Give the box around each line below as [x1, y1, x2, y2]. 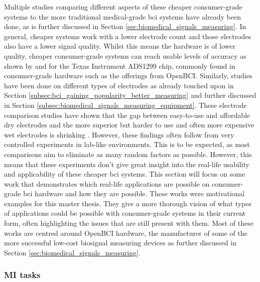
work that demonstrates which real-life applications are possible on [4, 178, 210, 189]
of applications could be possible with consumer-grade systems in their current [4, 208, 246, 218]
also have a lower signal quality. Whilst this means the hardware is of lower [4, 41, 236, 51]
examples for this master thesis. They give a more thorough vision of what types [4, 198, 251, 208]
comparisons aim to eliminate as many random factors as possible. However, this [4, 149, 252, 159]
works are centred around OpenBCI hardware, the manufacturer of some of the [4, 227, 247, 238]
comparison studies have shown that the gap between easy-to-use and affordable [4, 109, 250, 120]
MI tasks [4, 268, 41, 281]
